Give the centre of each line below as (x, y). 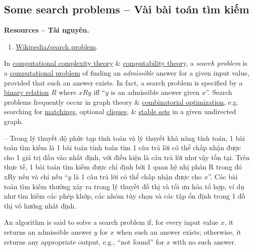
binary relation (26, 92)
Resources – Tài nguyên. (47, 30)
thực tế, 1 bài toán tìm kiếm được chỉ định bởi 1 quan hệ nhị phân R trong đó (123, 167)
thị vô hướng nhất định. (40, 205)
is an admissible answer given (155, 92)
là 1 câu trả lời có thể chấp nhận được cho (138, 176)
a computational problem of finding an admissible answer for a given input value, (127, 73)
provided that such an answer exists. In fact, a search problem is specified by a (123, 82)
